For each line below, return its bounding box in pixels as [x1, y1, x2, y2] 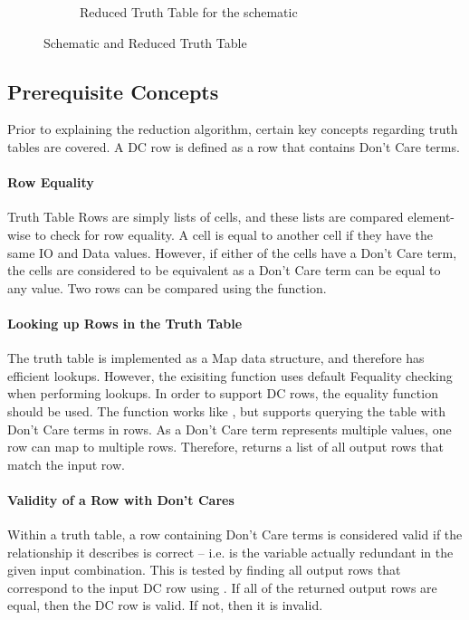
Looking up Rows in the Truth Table [7, 313, 243, 332]
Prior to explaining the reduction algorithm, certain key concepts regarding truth [7, 119, 458, 138]
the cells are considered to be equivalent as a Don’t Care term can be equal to [7, 261, 441, 280]
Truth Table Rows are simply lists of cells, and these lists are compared [7, 207, 404, 226]
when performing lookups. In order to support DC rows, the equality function [7, 384, 438, 403]
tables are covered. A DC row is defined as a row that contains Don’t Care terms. [7, 137, 460, 156]
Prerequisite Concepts [7, 77, 219, 105]
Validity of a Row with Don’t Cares [7, 490, 234, 509]
